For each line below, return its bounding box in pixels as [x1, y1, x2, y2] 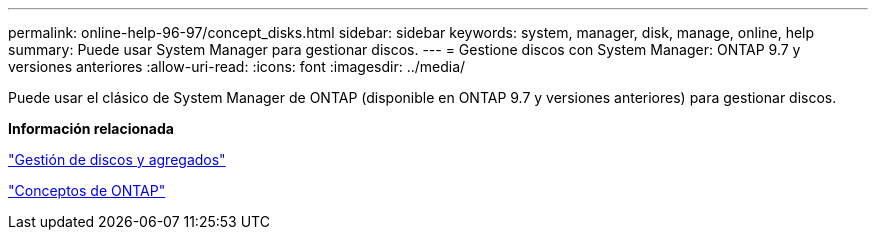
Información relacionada [8, 120, 174, 137]
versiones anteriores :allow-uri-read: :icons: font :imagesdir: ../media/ [8, 58, 466, 75]
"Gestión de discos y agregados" [8, 151, 226, 168]
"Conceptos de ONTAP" [8, 182, 166, 199]
